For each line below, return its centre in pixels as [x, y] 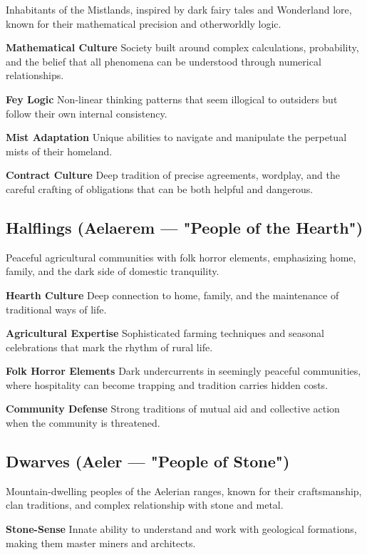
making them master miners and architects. [101, 543]
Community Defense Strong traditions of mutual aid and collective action [173, 409]
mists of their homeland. [59, 151]
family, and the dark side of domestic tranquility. [113, 271]
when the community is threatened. [83, 423]
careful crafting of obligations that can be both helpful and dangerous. [160, 188]
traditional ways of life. [56, 309]
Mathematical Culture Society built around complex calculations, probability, [182, 47]
